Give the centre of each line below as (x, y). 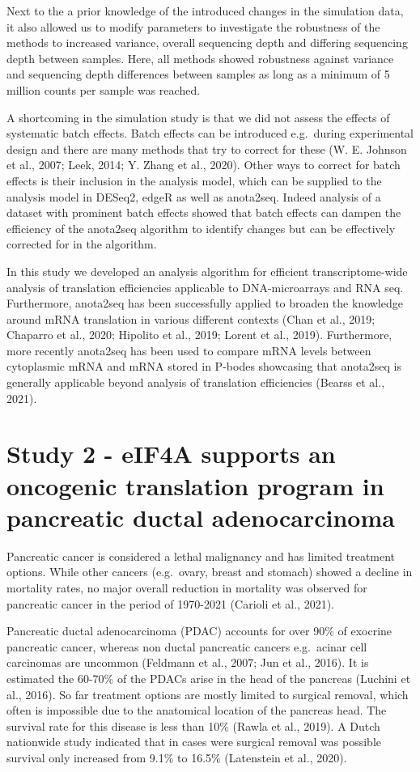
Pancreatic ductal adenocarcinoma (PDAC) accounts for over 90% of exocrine (199, 631)
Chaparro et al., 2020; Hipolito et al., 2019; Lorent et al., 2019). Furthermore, (199, 335)
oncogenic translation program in (195, 485)
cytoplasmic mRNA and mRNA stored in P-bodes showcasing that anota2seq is (204, 366)
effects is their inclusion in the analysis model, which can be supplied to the (194, 180)
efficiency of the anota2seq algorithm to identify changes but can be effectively (201, 228)
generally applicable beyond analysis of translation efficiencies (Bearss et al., (196, 382)
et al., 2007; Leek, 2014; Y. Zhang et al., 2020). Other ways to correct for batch (204, 165)
